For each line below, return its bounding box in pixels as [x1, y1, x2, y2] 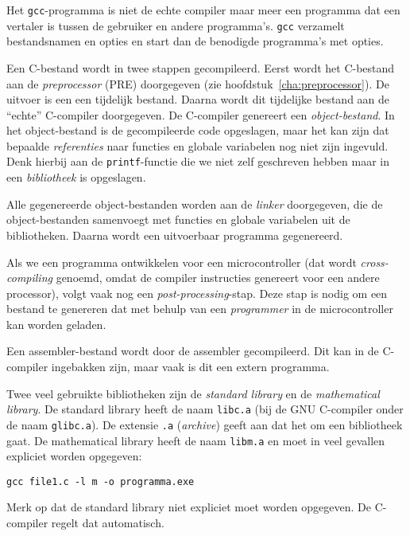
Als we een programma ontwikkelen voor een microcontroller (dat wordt [6, 253, 357, 270]
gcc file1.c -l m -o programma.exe [6, 475, 195, 487]
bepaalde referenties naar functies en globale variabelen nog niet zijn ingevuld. [6, 137, 389, 154]
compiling [6, 269, 52, 286]
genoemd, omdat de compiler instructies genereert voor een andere [56, 269, 380, 286]
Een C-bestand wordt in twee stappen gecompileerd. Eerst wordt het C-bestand [6, 59, 395, 76]
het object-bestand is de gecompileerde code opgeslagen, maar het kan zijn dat [6, 122, 389, 139]
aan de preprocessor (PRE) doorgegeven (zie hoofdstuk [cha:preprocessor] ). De [6, 75, 389, 92]
